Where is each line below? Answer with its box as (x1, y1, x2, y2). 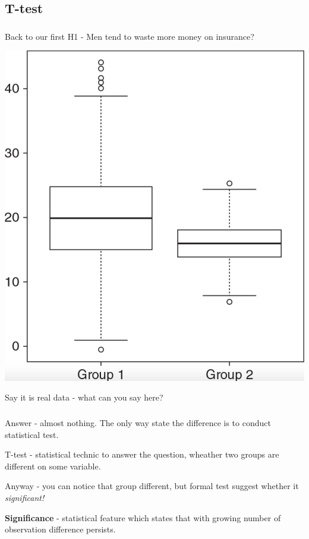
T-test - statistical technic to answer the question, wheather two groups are (5, 448, 279, 461)
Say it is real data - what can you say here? (5, 391, 163, 404)
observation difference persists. (5, 523, 116, 535)
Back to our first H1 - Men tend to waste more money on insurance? (5, 30, 254, 42)
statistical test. (5, 428, 59, 440)
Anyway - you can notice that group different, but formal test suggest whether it (5, 480, 299, 492)
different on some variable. (5, 459, 101, 472)
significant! (5, 491, 45, 503)
